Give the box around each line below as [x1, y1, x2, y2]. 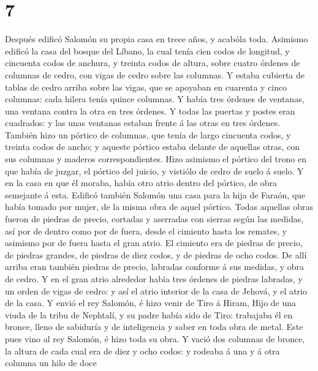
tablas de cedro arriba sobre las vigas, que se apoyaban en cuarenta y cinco [5, 80, 287, 93]
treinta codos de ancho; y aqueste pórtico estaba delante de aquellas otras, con [5, 140, 300, 153]
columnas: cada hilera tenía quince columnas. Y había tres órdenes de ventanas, [5, 92, 305, 105]
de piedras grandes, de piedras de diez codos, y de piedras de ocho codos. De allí [5, 248, 307, 261]
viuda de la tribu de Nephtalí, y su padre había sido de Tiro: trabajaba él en [5, 308, 293, 321]
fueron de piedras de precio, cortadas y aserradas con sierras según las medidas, [5, 212, 304, 225]
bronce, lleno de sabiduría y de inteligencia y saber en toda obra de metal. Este [5, 320, 303, 333]
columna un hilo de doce [5, 356, 97, 369]
